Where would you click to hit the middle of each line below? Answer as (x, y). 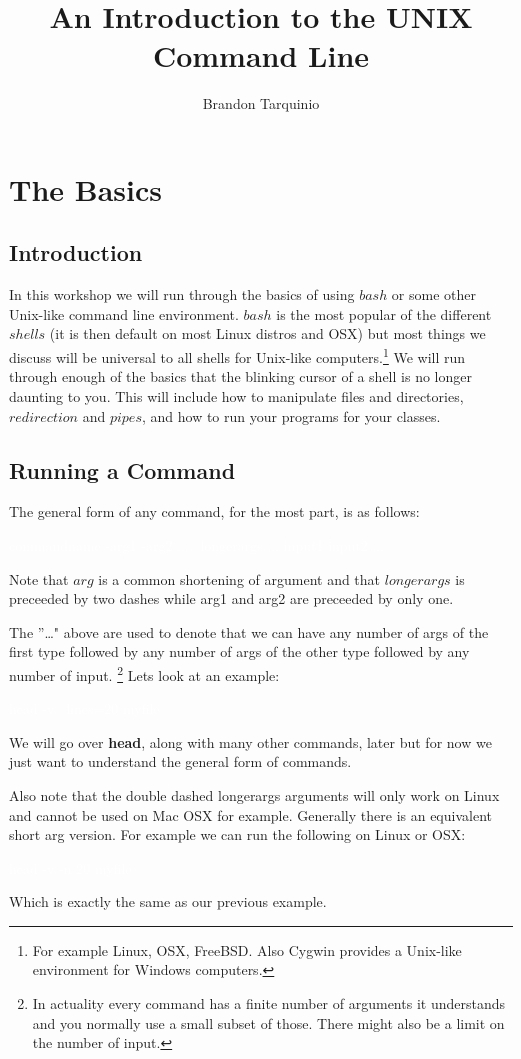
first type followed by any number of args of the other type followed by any (239, 651)
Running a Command (122, 469)
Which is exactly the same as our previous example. (168, 901)
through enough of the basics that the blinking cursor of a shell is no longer (240, 376)
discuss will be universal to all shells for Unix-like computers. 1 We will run (237, 355)
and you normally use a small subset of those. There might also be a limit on (268, 1022)
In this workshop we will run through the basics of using (182, 294)
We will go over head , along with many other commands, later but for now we (250, 741)
